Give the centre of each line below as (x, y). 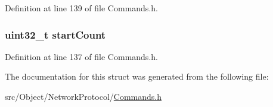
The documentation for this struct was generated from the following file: (137, 76)
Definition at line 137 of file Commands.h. (81, 56)
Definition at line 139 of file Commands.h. (81, 8)
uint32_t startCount (55, 34)
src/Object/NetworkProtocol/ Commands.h (83, 96)
